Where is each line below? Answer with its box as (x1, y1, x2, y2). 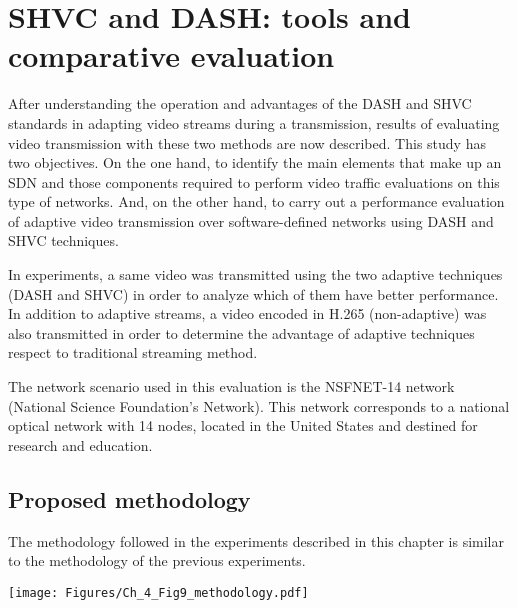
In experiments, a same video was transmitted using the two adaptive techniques (8, 264, 503, 285)
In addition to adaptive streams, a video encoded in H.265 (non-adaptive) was (8, 303, 487, 324)
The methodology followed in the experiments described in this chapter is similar (8, 530, 504, 551)
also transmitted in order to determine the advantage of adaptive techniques (8, 322, 475, 343)
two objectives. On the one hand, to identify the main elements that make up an (8, 152, 502, 173)
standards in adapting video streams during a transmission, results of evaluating (8, 112, 500, 133)
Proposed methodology (8, 483, 251, 514)
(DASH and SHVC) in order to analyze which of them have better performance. (8, 283, 499, 304)
